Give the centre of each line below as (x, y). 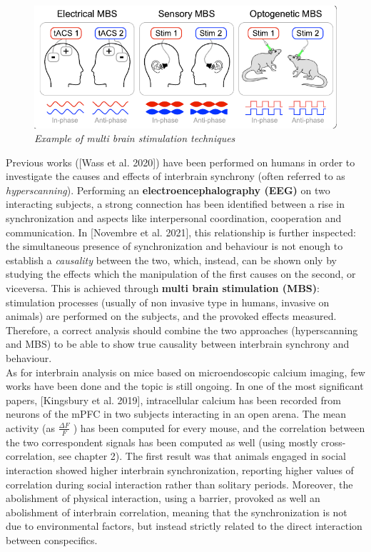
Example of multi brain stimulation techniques (135, 138)
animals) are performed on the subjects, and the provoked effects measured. (171, 316)
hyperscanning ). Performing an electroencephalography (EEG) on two (168, 190)
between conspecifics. (52, 540)
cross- (333, 442)
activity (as (30, 427)
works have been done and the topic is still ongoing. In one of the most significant (185, 386)
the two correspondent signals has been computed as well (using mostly (162, 442)
